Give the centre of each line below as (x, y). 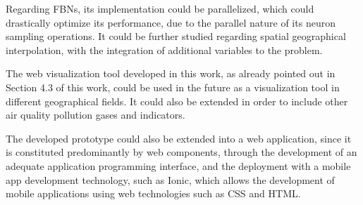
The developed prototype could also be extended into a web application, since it (179, 138)
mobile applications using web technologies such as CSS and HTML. (153, 193)
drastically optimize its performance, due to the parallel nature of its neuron (171, 22)
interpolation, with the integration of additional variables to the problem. (164, 49)
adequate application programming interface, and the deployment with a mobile (178, 165)
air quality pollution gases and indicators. (96, 115)
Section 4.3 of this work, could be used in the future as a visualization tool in (173, 87)
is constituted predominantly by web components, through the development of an (181, 152)
